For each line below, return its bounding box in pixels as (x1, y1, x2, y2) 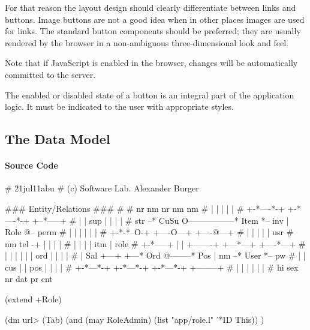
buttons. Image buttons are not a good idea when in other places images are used (5, 13, 305, 25)
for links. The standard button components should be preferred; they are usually (5, 25, 301, 37)
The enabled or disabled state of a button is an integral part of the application (5, 88, 294, 101)
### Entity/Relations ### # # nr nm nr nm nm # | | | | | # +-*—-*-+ (5, 202, 285, 214)
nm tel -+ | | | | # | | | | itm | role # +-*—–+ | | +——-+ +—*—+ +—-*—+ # (5, 237, 306, 250)
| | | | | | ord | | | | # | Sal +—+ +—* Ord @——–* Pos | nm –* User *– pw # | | (5, 249, 306, 262)
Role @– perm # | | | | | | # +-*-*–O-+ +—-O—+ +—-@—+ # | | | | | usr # (5, 226, 294, 238)
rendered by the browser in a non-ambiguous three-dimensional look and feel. (5, 36, 288, 49)
